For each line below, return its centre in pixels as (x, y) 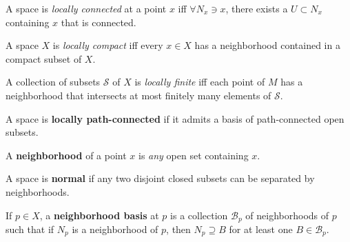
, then (178, 229)
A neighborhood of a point (66, 155)
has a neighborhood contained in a (267, 45)
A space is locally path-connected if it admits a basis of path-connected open (175, 118)
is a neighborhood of (115, 229)
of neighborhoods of (287, 215)
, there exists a (257, 8)
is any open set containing (194, 155)
